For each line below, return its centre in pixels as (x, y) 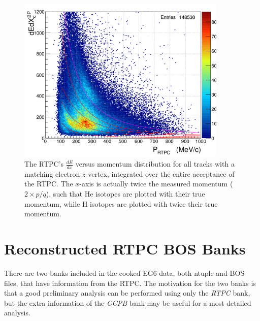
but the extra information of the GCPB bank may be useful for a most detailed (128, 302)
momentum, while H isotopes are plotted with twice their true (121, 203)
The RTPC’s (44, 164)
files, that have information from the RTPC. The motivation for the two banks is (130, 283)
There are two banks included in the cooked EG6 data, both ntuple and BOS (124, 272)
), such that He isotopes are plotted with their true (125, 194)
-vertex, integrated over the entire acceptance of (160, 173)
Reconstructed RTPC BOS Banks (125, 249)
